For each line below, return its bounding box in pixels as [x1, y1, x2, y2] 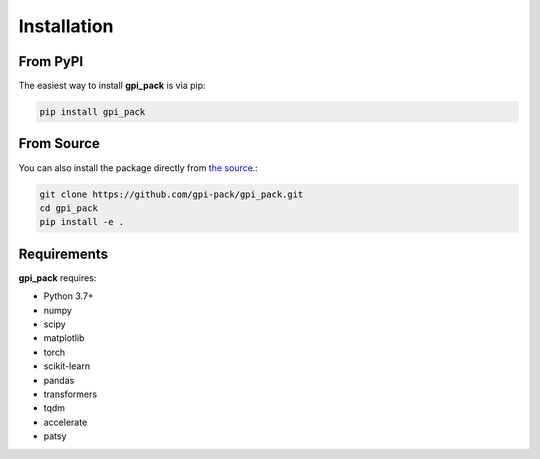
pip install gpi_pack [39, 106, 146, 118]
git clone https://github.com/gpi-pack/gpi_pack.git [39, 188, 304, 200]
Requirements [18, 245, 109, 262]
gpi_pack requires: [18, 271, 97, 284]
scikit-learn [43, 360, 90, 372]
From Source [18, 135, 100, 152]
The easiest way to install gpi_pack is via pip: [18, 80, 206, 92]
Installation [18, 15, 114, 37]
